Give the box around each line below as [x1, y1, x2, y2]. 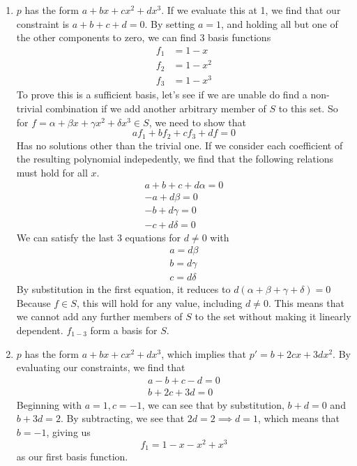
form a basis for [90, 323, 158, 337]
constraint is [16, 16, 70, 31]
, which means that [257, 411, 340, 426]
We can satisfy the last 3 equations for [16, 230, 181, 244]
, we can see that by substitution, [142, 397, 284, 412]
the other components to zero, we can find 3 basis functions [16, 30, 271, 45]
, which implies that [161, 346, 247, 361]
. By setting [144, 16, 195, 31]
